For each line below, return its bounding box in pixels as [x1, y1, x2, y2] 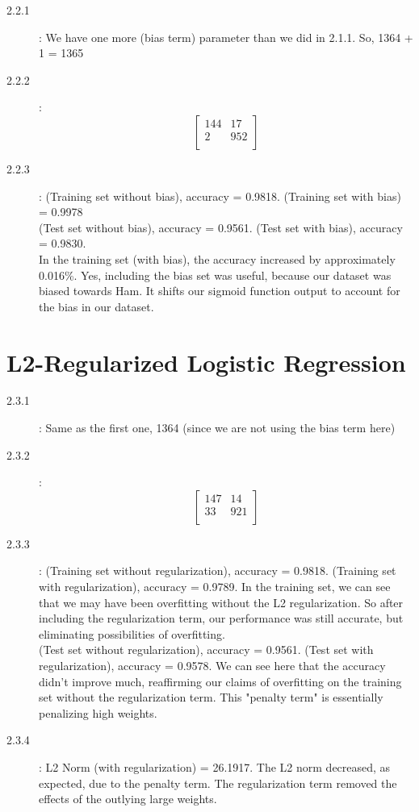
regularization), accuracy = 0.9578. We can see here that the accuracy [39, 656, 386, 673]
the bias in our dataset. [39, 298, 154, 314]
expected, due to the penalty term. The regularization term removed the [39, 774, 397, 791]
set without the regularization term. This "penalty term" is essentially [39, 689, 383, 706]
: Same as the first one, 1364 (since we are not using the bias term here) [39, 419, 396, 436]
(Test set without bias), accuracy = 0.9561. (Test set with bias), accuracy [39, 219, 403, 235]
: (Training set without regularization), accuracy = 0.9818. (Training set [39, 562, 396, 579]
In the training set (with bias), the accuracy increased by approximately [39, 250, 396, 267]
